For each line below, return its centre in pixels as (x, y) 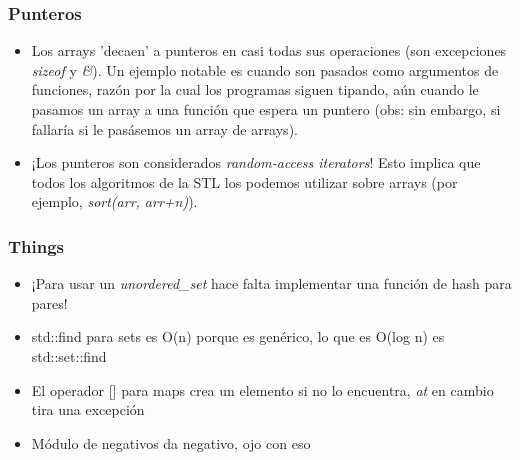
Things (36, 245)
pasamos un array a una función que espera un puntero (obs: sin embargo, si (266, 109)
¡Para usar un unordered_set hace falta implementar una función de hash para (271, 283)
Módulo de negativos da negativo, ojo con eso (171, 442)
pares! (49, 302)
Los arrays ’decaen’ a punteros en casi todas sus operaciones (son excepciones (269, 50)
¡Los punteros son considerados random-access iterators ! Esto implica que (256, 162)
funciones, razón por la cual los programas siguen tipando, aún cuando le (255, 89)
